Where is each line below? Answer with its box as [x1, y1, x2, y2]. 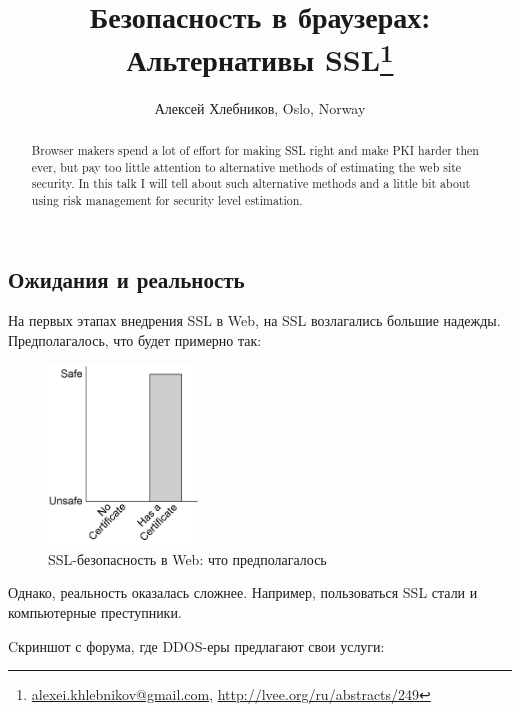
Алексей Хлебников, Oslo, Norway [154, 97, 366, 118]
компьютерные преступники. [8, 601, 182, 622]
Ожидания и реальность [8, 263, 245, 294]
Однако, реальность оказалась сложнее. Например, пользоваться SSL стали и [8, 582, 478, 603]
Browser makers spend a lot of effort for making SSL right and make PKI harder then [31, 142, 479, 159]
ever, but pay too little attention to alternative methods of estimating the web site [31, 158, 462, 175]
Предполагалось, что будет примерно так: [8, 330, 262, 351]
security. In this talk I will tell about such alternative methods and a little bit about [31, 175, 471, 192]
